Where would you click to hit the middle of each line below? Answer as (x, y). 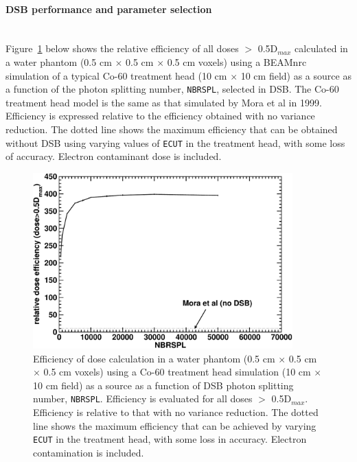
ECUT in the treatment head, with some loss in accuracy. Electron (170, 439)
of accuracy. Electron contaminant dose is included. (114, 156)
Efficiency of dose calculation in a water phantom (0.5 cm (154, 358)
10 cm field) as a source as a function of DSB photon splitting (163, 385)
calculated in (321, 48)
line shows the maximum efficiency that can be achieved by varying (175, 425)
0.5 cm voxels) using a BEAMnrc (237, 61)
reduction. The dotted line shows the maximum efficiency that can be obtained (172, 129)
